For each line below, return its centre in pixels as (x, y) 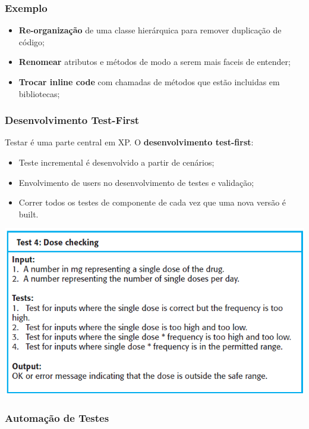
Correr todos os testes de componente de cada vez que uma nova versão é (152, 202)
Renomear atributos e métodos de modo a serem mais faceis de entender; (154, 62)
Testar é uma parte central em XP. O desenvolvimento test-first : (129, 142)
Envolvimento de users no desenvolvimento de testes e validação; (136, 182)
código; (31, 41)
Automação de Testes (57, 418)
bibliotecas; (39, 93)
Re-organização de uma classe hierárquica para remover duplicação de (150, 30)
